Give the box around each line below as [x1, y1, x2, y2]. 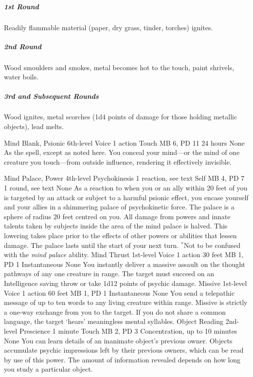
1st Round [4, 1, 39, 11]
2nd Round [4, 41, 41, 51]
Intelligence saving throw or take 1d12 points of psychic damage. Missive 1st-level [4, 278, 247, 288]
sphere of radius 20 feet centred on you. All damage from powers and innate [4, 211, 231, 221]
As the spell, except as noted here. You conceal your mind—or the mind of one [4, 147, 240, 157]
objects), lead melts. [4, 121, 64, 132]
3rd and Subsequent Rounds [4, 91, 99, 101]
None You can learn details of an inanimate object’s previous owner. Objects [4, 335, 233, 345]
